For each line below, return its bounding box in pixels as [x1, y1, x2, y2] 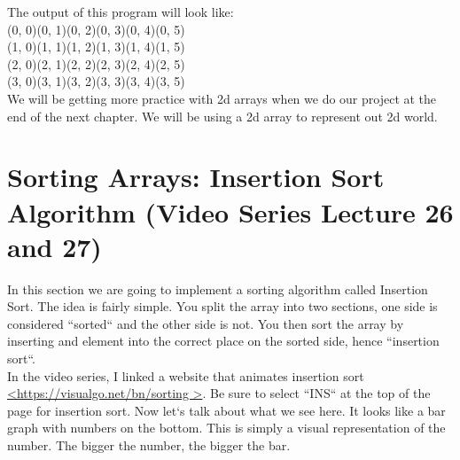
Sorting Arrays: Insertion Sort [7, 159, 385, 195]
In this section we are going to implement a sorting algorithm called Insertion [7, 279, 428, 298]
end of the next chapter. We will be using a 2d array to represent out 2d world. [7, 106, 438, 125]
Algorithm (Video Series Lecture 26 [7, 193, 454, 230]
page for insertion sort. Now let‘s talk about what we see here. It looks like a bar [7, 401, 446, 419]
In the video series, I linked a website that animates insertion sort [7, 366, 364, 385]
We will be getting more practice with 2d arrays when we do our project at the [7, 89, 437, 107]
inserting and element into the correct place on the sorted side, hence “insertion [7, 331, 440, 350]
